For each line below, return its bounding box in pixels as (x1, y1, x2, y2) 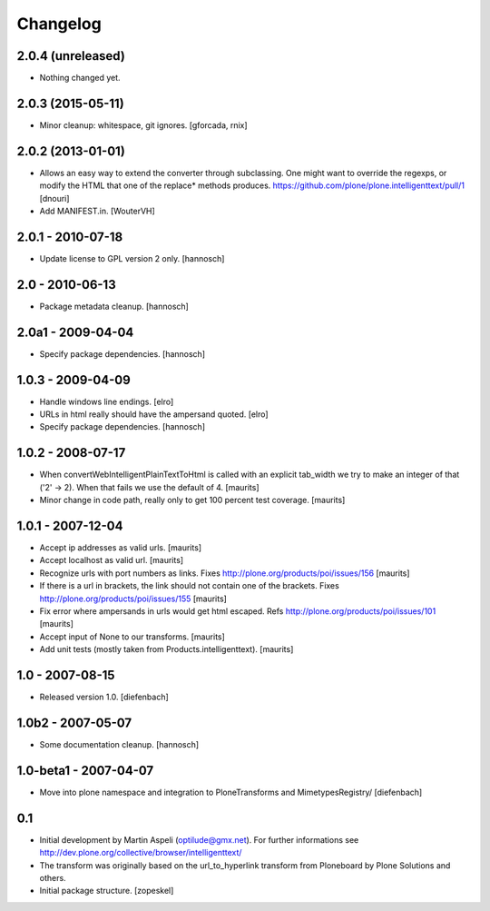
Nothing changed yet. (39, 73, 122, 84)
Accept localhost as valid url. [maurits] (39, 555, 184, 566)
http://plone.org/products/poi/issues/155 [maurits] (39, 593, 227, 604)
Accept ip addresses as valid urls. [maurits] (39, 542, 202, 553)
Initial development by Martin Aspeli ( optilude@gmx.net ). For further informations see (39, 834, 359, 845)
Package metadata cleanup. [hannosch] (39, 301, 190, 312)
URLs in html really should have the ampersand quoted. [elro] (39, 409, 269, 420)
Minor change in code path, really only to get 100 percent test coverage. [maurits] (39, 495, 346, 506)
